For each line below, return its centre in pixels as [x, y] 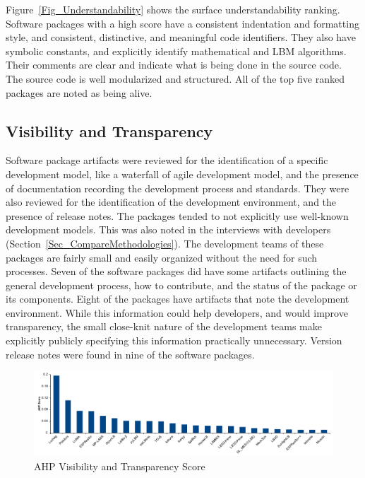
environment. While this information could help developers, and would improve [177, 312]
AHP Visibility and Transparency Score [120, 466]
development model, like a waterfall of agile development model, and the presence [182, 174]
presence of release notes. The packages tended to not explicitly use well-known [177, 215]
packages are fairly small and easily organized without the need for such [162, 257]
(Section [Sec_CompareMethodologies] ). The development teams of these [165, 243]
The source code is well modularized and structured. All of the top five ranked [175, 78]
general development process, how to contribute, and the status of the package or [181, 285]
